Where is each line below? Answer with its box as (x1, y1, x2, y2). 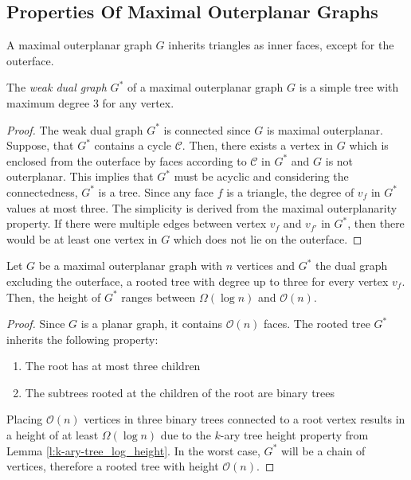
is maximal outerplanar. (266, 121, 383, 138)
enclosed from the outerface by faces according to (6, 152, 247, 169)
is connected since (163, 121, 251, 138)
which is (349, 137, 389, 154)
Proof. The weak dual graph (6, 121, 143, 138)
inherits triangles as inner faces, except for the (168, 37, 394, 53)
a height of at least (6, 427, 99, 443)
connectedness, (6, 183, 78, 200)
